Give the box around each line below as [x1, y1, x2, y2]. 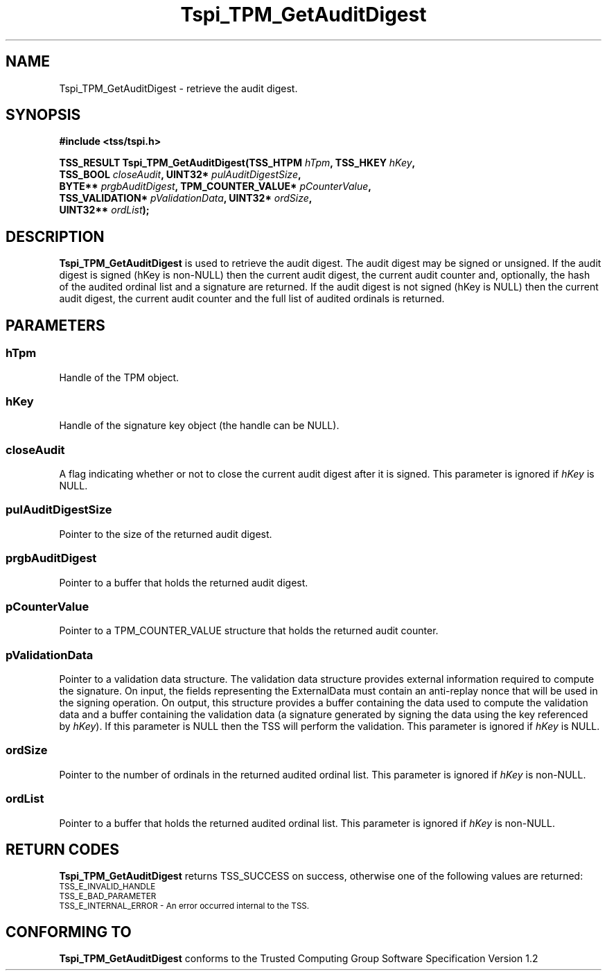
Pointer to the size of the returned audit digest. [59, 528, 272, 540]
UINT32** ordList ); [59, 204, 150, 216]
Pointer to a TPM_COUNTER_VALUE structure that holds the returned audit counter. [59, 625, 439, 637]
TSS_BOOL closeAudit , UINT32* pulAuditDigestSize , [59, 168, 301, 181]
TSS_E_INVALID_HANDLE [59, 882, 156, 892]
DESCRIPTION [6, 227, 105, 245]
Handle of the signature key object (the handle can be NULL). [59, 419, 340, 432]
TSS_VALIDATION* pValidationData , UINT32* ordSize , [59, 192, 313, 204]
